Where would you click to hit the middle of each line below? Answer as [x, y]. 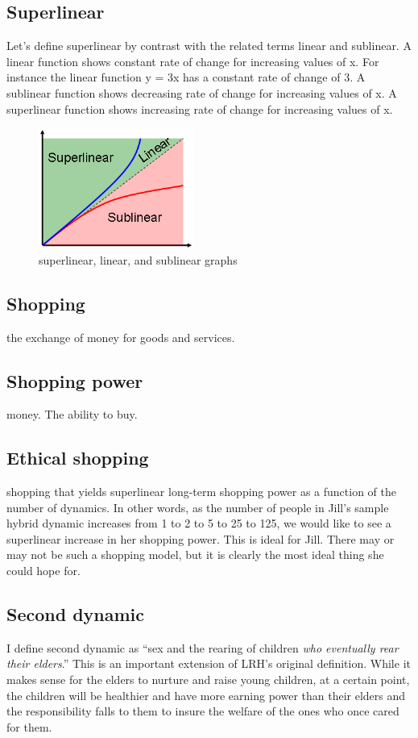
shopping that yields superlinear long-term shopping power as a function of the [201, 492]
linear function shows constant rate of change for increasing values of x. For [193, 61]
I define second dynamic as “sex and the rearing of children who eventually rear [203, 647]
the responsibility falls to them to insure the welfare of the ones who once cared [203, 711]
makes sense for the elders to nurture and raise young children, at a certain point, [208, 680]
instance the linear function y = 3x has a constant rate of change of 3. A [186, 77]
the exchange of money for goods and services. [121, 337]
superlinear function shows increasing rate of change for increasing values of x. [200, 108]
